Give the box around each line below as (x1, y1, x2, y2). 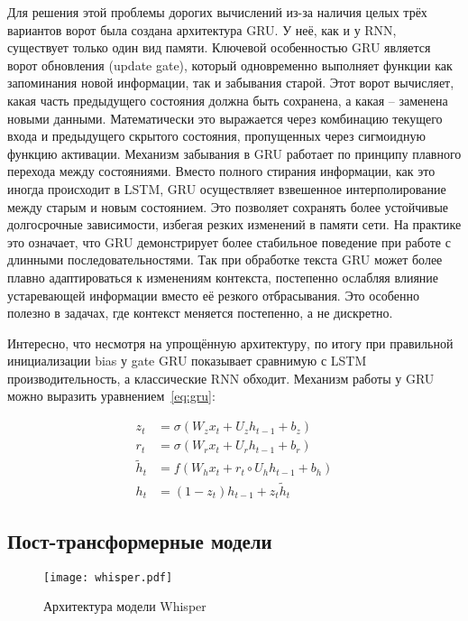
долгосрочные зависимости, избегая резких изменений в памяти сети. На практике (7, 215, 462, 234)
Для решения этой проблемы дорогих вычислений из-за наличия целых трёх (7, 3, 427, 21)
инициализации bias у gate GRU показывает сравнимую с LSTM (7, 351, 367, 370)
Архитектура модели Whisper (43, 597, 206, 616)
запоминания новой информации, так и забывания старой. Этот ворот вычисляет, (7, 73, 454, 92)
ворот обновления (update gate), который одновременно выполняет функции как (7, 55, 453, 74)
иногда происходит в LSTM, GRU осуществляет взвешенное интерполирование (7, 179, 446, 198)
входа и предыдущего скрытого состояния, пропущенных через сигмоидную (7, 126, 426, 145)
